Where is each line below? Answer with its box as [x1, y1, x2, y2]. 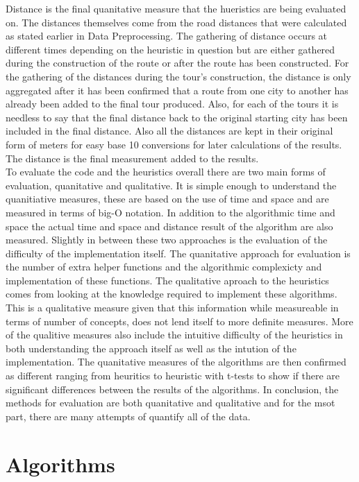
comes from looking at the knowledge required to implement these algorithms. [6, 286, 337, 301]
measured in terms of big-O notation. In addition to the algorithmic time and [6, 205, 335, 219]
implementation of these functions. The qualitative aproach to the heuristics [6, 273, 329, 287]
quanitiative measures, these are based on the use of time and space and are [6, 191, 329, 206]
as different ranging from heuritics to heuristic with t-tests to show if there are [6, 368, 340, 383]
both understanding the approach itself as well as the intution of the [6, 341, 297, 355]
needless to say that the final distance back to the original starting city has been [6, 110, 348, 124]
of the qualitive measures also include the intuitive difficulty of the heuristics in [6, 327, 343, 342]
